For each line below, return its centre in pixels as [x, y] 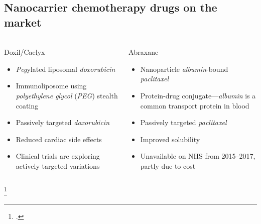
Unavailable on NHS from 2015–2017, [198, 156]
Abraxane [144, 52]
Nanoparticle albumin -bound [184, 69]
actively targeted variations [58, 166]
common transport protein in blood [195, 105]
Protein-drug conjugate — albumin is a [198, 96]
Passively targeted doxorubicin [63, 122]
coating [27, 105]
